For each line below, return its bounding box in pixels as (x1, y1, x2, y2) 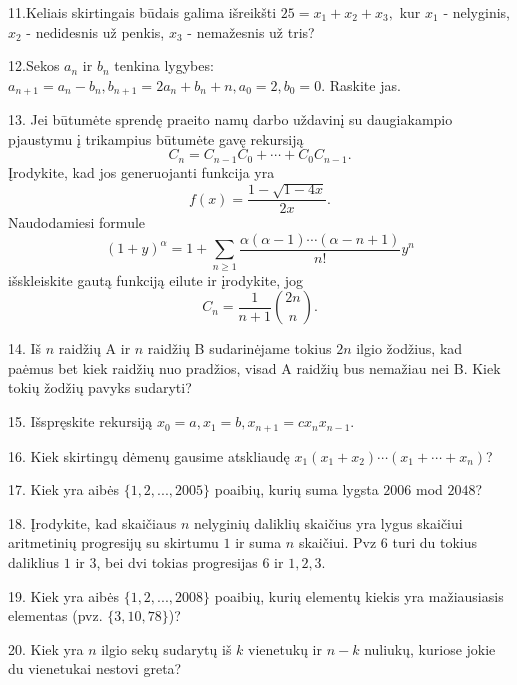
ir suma (235, 532, 282, 553)
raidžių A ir (58, 338, 131, 359)
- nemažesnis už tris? (187, 21, 315, 42)
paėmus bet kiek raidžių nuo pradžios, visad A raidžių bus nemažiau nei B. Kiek (8, 357, 501, 378)
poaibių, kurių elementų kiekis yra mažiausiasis (214, 585, 504, 606)
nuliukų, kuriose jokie (364, 638, 496, 659)
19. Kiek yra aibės (8, 585, 119, 606)
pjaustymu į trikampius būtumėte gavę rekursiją (8, 128, 304, 149)
